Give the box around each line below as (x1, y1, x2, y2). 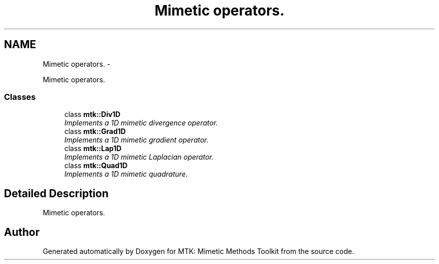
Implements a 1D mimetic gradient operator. (64, 136, 209, 145)
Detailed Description (4, 187, 109, 200)
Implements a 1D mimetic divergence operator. (64, 118, 218, 127)
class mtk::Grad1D (64, 127, 126, 136)
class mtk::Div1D (64, 110, 121, 119)
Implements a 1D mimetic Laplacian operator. (64, 153, 214, 162)
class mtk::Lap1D (64, 144, 122, 153)
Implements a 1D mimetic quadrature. (64, 170, 188, 179)
